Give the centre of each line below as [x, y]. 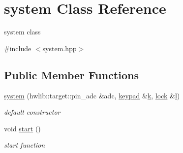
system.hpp [60, 48]
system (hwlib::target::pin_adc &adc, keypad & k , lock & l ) [92, 95]
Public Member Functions [71, 75]
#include [18, 48]
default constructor [32, 112]
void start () [22, 128]
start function [25, 145]
